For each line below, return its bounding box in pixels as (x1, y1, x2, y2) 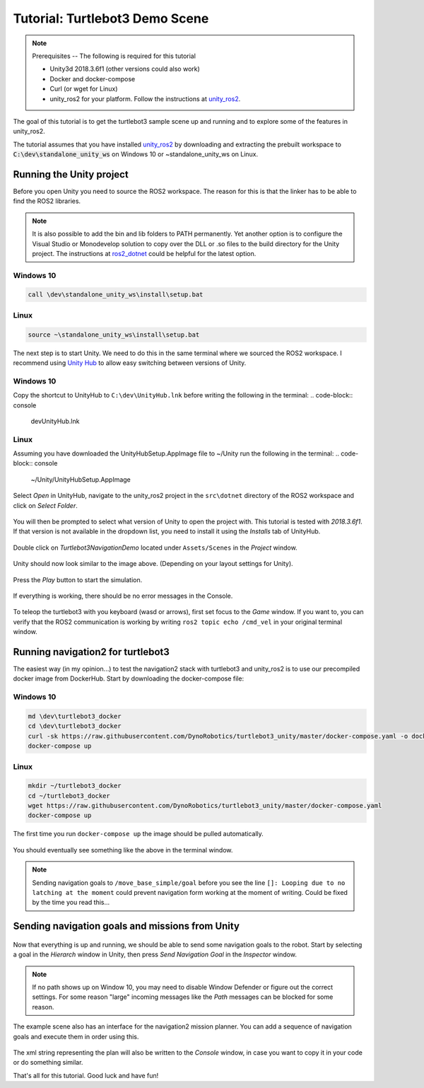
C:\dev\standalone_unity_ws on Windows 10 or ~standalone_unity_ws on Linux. (13, 150, 259, 158)
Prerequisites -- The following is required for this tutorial (32, 52, 196, 60)
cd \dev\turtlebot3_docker (28, 722, 122, 730)
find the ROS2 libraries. (13, 197, 81, 205)
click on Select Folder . (13, 501, 78, 509)
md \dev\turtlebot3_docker (28, 712, 122, 720)
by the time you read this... (32, 898, 110, 907)
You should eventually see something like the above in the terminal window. (13, 845, 233, 854)
